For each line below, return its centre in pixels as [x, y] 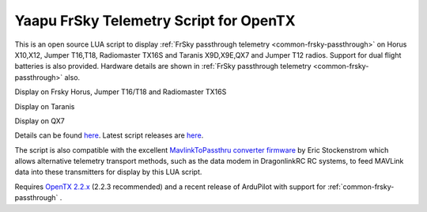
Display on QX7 [40, 121]
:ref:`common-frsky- [361, 187]
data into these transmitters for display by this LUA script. [108, 172]
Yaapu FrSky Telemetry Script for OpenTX [155, 21]
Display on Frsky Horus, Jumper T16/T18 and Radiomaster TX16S [121, 92]
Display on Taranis [45, 106]
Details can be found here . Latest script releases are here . [109, 135]
